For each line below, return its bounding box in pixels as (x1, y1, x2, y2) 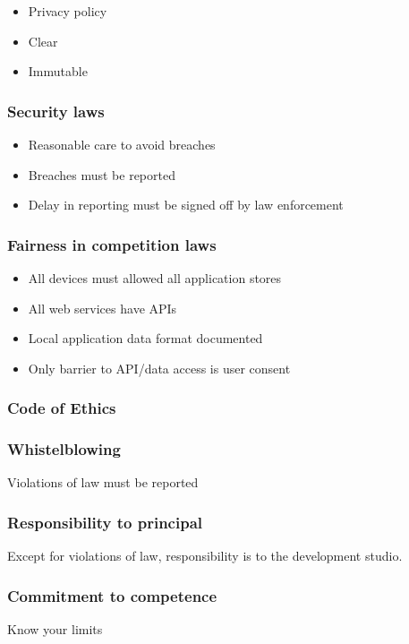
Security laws (7, 99, 105, 122)
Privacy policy (28, 2, 107, 20)
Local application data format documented (28, 329, 263, 348)
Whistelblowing (7, 438, 121, 460)
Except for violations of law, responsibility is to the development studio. (7, 546, 403, 565)
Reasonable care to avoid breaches (28, 135, 216, 153)
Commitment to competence (7, 584, 217, 606)
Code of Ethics (7, 397, 116, 419)
